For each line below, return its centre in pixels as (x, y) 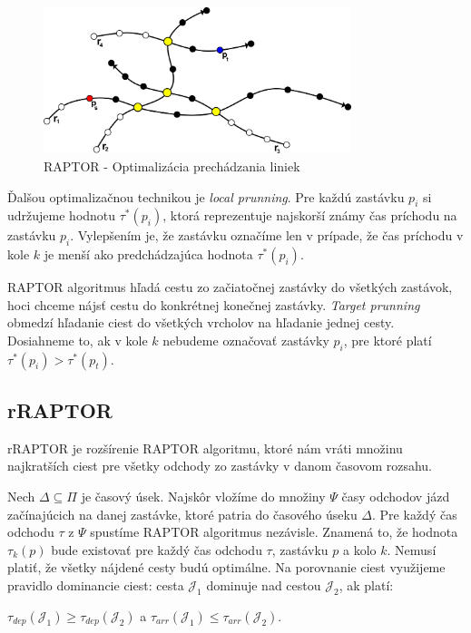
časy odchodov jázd (396, 497)
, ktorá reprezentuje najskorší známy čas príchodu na (310, 215)
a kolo (360, 549)
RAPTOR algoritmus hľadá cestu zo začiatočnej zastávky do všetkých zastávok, (230, 287)
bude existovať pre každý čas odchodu (157, 549)
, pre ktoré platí (388, 340)
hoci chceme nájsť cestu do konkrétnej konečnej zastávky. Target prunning (214, 304)
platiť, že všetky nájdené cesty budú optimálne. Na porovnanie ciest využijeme (226, 567)
